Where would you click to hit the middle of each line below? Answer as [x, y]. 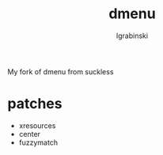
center [30, 134]
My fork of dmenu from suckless [61, 71]
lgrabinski [132, 36]
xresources [37, 125]
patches [35, 104]
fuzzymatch [38, 142]
